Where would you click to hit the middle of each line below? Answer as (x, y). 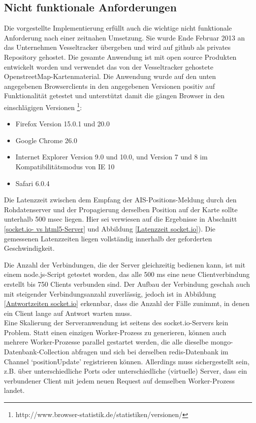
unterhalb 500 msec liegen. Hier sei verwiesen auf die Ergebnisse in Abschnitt (121, 219)
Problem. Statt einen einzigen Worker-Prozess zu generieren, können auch (115, 332)
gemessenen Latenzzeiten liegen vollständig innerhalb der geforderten (108, 238)
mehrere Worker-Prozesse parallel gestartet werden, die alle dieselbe (106, 342)
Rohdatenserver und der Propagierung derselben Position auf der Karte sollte (121, 209)
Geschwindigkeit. (29, 248)
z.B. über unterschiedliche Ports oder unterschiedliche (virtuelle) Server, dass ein (126, 371)
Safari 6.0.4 (32, 183)
